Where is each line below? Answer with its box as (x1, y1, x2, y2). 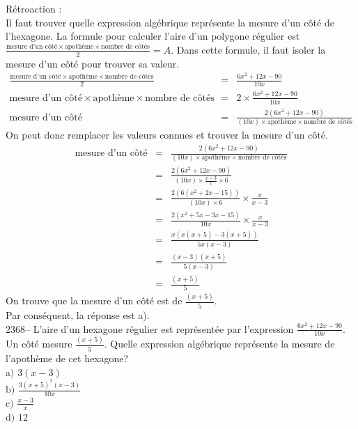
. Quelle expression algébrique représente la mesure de (104, 336, 335, 351)
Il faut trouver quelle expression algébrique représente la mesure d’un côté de (6, 15, 334, 29)
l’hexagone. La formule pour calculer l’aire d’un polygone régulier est (6, 29, 300, 43)
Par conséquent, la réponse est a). (6, 307, 150, 322)
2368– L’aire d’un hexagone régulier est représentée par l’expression (6, 321, 294, 336)
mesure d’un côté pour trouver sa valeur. (6, 56, 180, 70)
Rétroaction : (6, 1, 62, 15)
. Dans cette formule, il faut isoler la (171, 42, 326, 56)
